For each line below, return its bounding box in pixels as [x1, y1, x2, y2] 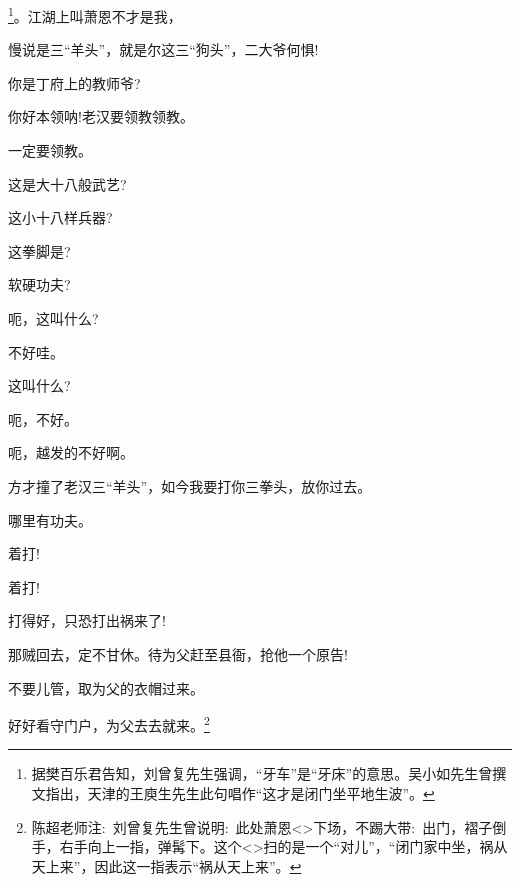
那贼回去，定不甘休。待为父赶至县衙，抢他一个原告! [8, 643, 348, 664]
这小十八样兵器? [8, 207, 113, 228]
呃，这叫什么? [8, 308, 99, 328]
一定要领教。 [8, 140, 92, 161]
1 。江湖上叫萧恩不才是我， [8, 3, 182, 26]
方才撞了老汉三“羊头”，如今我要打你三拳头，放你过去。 [8, 475, 372, 496]
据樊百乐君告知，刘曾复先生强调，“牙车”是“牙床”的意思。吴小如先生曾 [31, 763, 493, 784]
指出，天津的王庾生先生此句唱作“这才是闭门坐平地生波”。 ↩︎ [45, 782, 435, 803]
